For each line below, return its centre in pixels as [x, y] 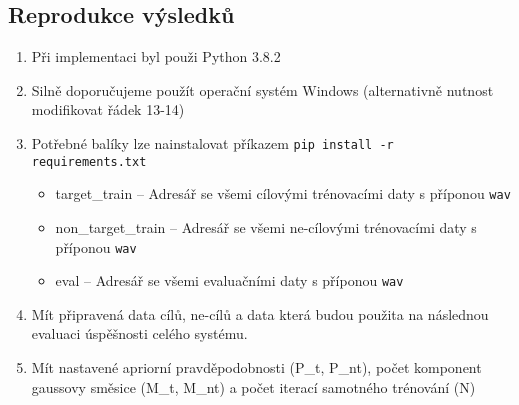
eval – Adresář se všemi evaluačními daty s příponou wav [229, 280]
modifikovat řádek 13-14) [108, 109]
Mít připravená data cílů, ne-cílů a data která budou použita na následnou [260, 313]
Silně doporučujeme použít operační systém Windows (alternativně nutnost [262, 89]
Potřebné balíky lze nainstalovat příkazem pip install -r [212, 142]
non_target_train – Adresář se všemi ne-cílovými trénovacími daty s [266, 226]
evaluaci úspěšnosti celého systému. [139, 333]
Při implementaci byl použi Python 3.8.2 [156, 56]
